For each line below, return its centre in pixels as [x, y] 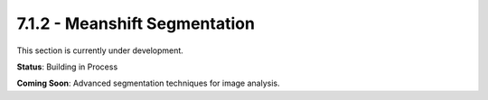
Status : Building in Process [67, 67]
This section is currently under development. [100, 50]
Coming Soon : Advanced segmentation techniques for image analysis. [148, 83]
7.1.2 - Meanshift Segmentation [136, 23]
